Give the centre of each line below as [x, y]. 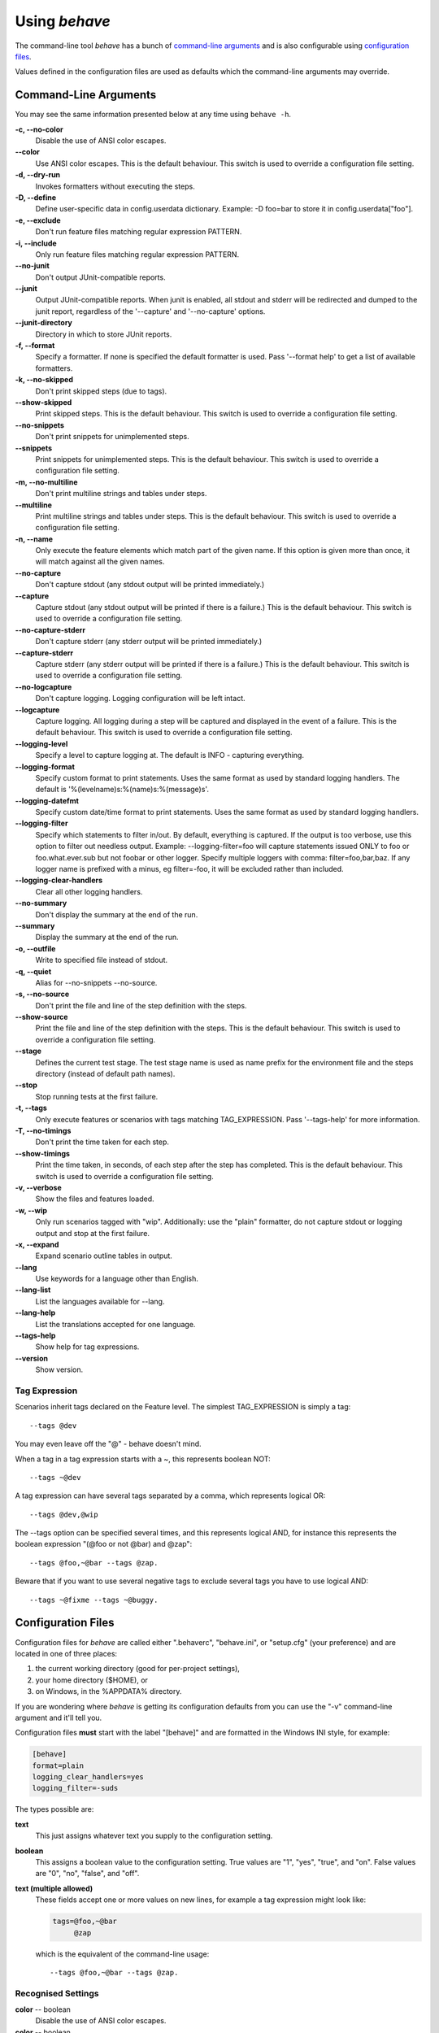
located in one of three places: [66, 1653]
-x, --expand [37, 1244]
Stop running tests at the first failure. [97, 1096]
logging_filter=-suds [75, 1788]
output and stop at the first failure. [93, 1233]
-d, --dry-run [38, 175]
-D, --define [36, 197]
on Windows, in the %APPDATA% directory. [109, 1691]
